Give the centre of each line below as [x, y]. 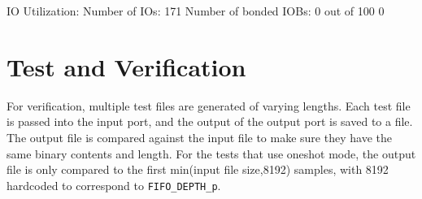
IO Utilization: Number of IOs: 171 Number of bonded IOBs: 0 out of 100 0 [196, 11]
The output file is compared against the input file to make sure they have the [199, 137]
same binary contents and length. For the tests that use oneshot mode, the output [211, 153]
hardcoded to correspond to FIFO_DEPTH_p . [114, 185]
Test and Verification [126, 66]
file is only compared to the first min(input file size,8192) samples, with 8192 [198, 169]
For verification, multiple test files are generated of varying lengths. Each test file [209, 105]
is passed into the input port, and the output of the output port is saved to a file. [210, 121]
